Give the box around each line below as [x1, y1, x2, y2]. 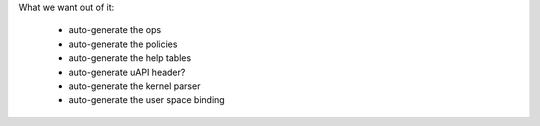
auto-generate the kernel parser [68, 80, 201, 92]
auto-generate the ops [68, 24, 162, 36]
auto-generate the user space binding [68, 94, 225, 106]
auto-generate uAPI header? [68, 66, 186, 78]
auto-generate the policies [68, 38, 178, 50]
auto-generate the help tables [68, 52, 192, 64]
